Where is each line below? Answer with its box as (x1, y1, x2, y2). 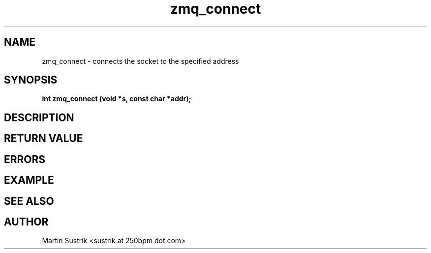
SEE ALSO (4, 195, 54, 207)
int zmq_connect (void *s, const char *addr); (42, 94, 191, 103)
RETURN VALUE (4, 132, 83, 145)
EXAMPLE (4, 174, 54, 187)
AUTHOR (4, 215, 49, 228)
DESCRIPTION (4, 111, 74, 124)
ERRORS (4, 153, 46, 166)
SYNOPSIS (4, 74, 58, 86)
